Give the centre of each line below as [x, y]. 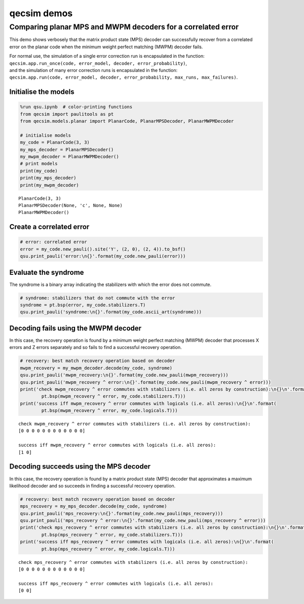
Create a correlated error [49, 227]
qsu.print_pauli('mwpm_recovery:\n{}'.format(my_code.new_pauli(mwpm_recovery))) [124, 375]
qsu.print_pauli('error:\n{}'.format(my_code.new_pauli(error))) [103, 256]
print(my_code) [39, 171]
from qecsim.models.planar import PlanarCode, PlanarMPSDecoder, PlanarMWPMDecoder [127, 121]
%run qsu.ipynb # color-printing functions [76, 107]
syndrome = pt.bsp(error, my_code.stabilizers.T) [83, 305]
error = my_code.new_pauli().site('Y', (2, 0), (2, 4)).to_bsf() [103, 249]
